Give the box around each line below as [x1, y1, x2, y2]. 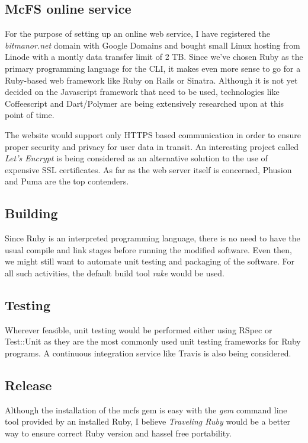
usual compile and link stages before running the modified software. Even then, [5, 243, 292, 256]
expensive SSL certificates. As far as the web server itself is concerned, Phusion [5, 163, 292, 176]
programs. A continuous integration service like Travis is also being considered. [5, 346, 291, 359]
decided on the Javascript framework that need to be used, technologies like [5, 85, 280, 98]
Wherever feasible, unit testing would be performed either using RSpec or [5, 323, 272, 336]
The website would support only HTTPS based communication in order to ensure [5, 128, 301, 141]
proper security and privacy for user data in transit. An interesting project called [5, 140, 299, 152]
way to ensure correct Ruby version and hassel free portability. [5, 426, 232, 439]
